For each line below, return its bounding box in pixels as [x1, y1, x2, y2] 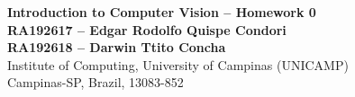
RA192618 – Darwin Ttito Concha [7, 38, 226, 57]
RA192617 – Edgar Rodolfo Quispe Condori [7, 20, 287, 39]
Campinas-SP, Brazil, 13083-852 [7, 73, 184, 92]
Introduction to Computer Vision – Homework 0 [7, 3, 316, 21]
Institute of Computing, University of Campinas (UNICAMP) [7, 55, 349, 74]
